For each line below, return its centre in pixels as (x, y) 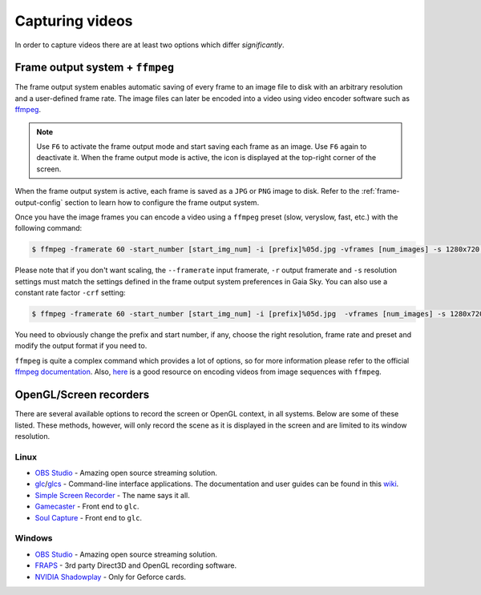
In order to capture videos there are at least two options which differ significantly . (150, 45)
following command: (49, 228)
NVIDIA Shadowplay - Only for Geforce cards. (111, 577)
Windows (34, 538)
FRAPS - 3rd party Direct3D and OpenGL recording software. (135, 565)
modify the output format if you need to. (81, 346)
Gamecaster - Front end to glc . (87, 507)
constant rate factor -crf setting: (70, 293)
